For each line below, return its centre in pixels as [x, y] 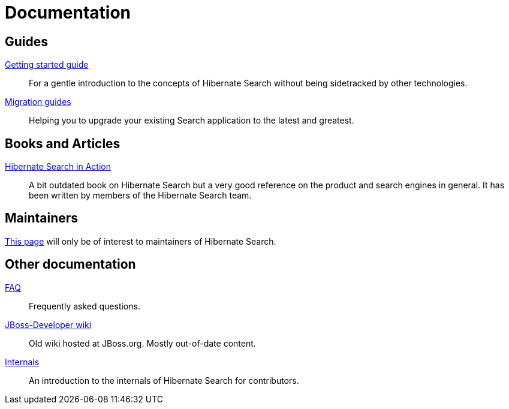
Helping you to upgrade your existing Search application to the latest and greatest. [192, 121]
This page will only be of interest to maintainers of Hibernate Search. [141, 241]
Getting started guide [47, 65]
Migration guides [38, 102]
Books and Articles [63, 143]
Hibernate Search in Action [58, 167]
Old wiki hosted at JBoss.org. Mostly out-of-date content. [142, 343]
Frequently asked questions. [85, 306]
